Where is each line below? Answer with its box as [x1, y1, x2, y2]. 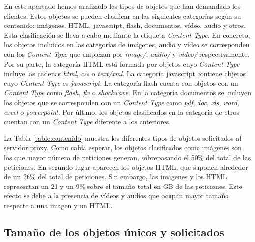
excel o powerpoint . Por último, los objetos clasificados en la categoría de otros [4, 107, 239, 117]
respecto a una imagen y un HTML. [4, 200, 113, 210]
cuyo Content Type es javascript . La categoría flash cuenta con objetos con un [4, 78, 238, 88]
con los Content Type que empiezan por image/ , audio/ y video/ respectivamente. [4, 49, 250, 59]
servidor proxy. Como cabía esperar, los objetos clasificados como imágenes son [4, 142, 242, 153]
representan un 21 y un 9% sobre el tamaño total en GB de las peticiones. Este [4, 181, 242, 191]
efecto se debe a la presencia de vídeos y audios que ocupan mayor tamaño [4, 190, 229, 201]
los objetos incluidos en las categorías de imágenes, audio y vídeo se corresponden [4, 39, 250, 50]
